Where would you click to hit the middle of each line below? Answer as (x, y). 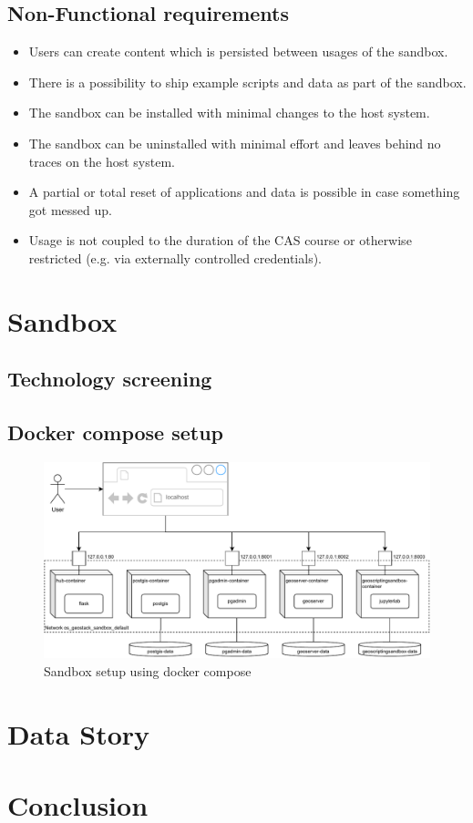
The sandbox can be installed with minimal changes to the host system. (229, 113)
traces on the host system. (102, 161)
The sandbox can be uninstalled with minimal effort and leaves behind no (235, 143)
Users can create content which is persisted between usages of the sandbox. (238, 51)
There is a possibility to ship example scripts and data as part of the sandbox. (247, 82)
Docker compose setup (116, 432)
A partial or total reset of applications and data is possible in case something (244, 192)
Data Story (79, 733)
